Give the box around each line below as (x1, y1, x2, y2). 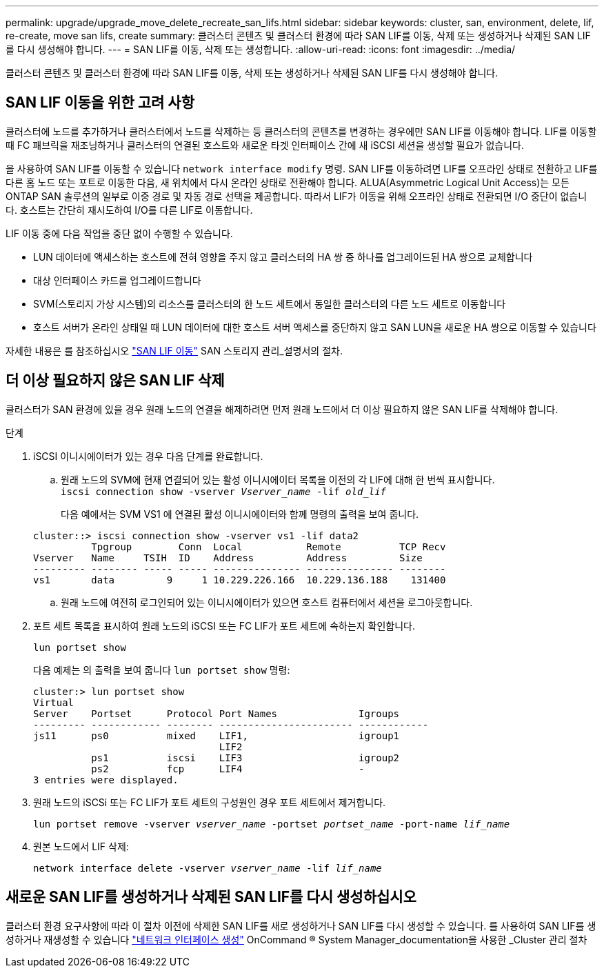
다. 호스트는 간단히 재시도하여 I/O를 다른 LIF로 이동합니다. (6, 203, 253, 216)
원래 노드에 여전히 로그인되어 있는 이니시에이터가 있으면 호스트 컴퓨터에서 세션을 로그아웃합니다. (61, 596, 473, 608)
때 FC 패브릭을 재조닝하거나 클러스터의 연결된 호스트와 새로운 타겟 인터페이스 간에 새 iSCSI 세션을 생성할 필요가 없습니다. (6, 139, 524, 151)
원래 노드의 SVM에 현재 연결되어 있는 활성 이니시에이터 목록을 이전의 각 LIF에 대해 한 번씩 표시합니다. (61, 473, 495, 485)
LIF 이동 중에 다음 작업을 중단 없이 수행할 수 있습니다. (6, 227, 233, 239)
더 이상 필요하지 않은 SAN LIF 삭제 (6, 372, 225, 390)
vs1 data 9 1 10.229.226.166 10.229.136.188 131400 (33, 574, 446, 585)
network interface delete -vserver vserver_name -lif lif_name (33, 862, 382, 874)
